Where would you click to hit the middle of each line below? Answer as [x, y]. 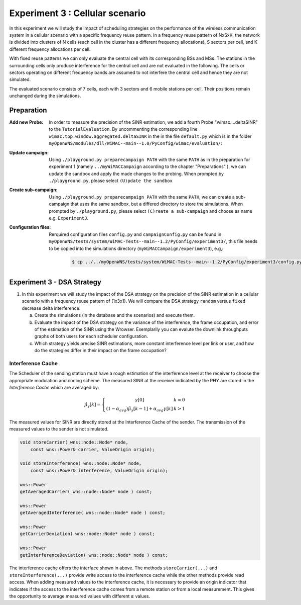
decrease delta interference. [51, 308]
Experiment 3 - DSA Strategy [55, 282]
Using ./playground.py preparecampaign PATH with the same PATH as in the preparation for [149, 159]
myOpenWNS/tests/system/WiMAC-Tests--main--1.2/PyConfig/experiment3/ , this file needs [153, 241]
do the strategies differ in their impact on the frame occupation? [101, 351]
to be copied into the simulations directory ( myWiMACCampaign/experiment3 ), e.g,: [136, 248]
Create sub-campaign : [33, 190]
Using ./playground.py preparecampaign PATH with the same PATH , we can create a [142, 197]
